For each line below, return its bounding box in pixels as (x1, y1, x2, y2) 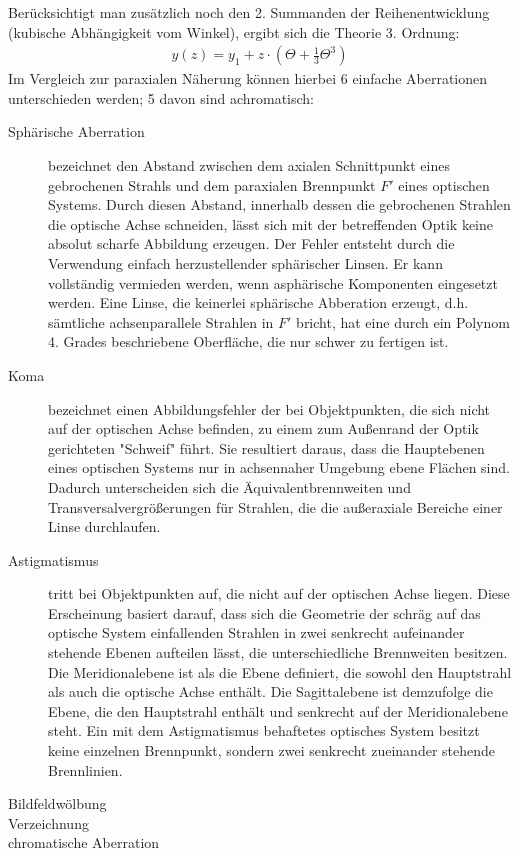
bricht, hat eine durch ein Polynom (296, 311, 510, 332)
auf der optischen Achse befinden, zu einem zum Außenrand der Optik (48, 418, 479, 439)
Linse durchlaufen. (48, 516, 161, 537)
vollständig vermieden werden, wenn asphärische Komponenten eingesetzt (48, 272, 498, 293)
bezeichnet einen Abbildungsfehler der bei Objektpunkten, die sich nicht (48, 398, 491, 419)
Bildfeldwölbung (8, 793, 107, 814)
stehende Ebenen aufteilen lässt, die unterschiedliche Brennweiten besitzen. (48, 642, 508, 663)
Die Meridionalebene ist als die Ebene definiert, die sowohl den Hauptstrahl (48, 661, 512, 682)
